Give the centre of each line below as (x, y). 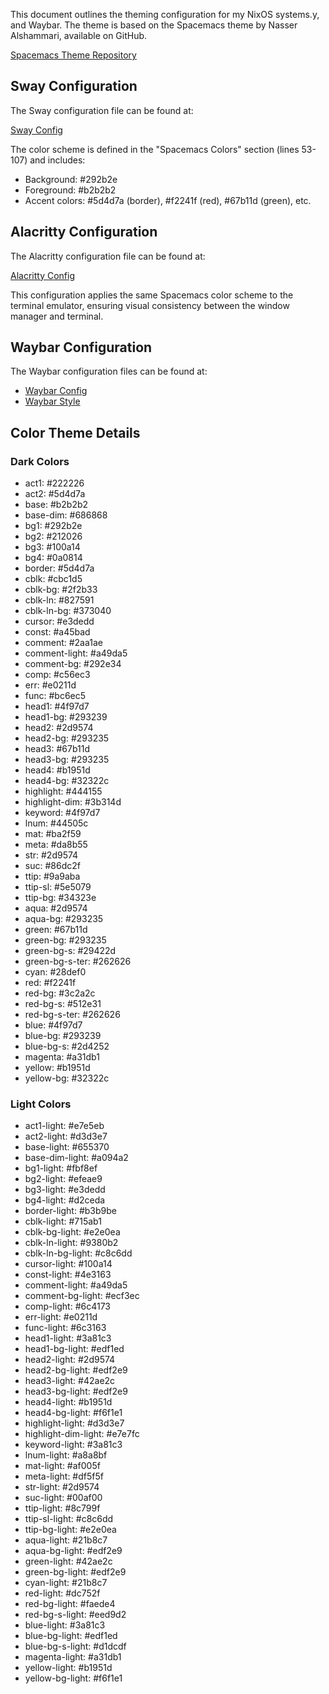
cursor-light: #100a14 (68, 1264)
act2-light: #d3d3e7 (66, 1136)
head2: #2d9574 (59, 728)
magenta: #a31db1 (62, 1057)
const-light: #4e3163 (68, 1275)
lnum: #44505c (56, 823)
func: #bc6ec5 (55, 696)
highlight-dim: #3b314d (73, 802)
